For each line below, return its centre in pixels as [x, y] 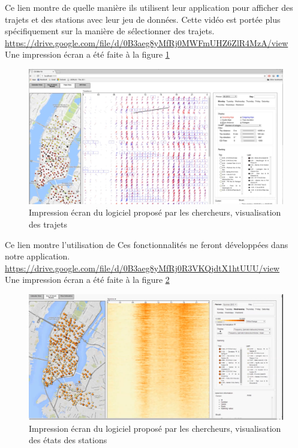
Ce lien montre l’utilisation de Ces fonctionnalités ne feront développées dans [147, 244]
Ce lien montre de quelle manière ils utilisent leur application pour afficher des [149, 7]
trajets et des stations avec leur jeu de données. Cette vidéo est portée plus [143, 19]
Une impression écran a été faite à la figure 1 [87, 54]
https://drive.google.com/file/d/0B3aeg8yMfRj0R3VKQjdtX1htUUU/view [142, 268]
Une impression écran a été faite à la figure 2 [87, 280]
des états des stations [68, 440]
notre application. [37, 256]
